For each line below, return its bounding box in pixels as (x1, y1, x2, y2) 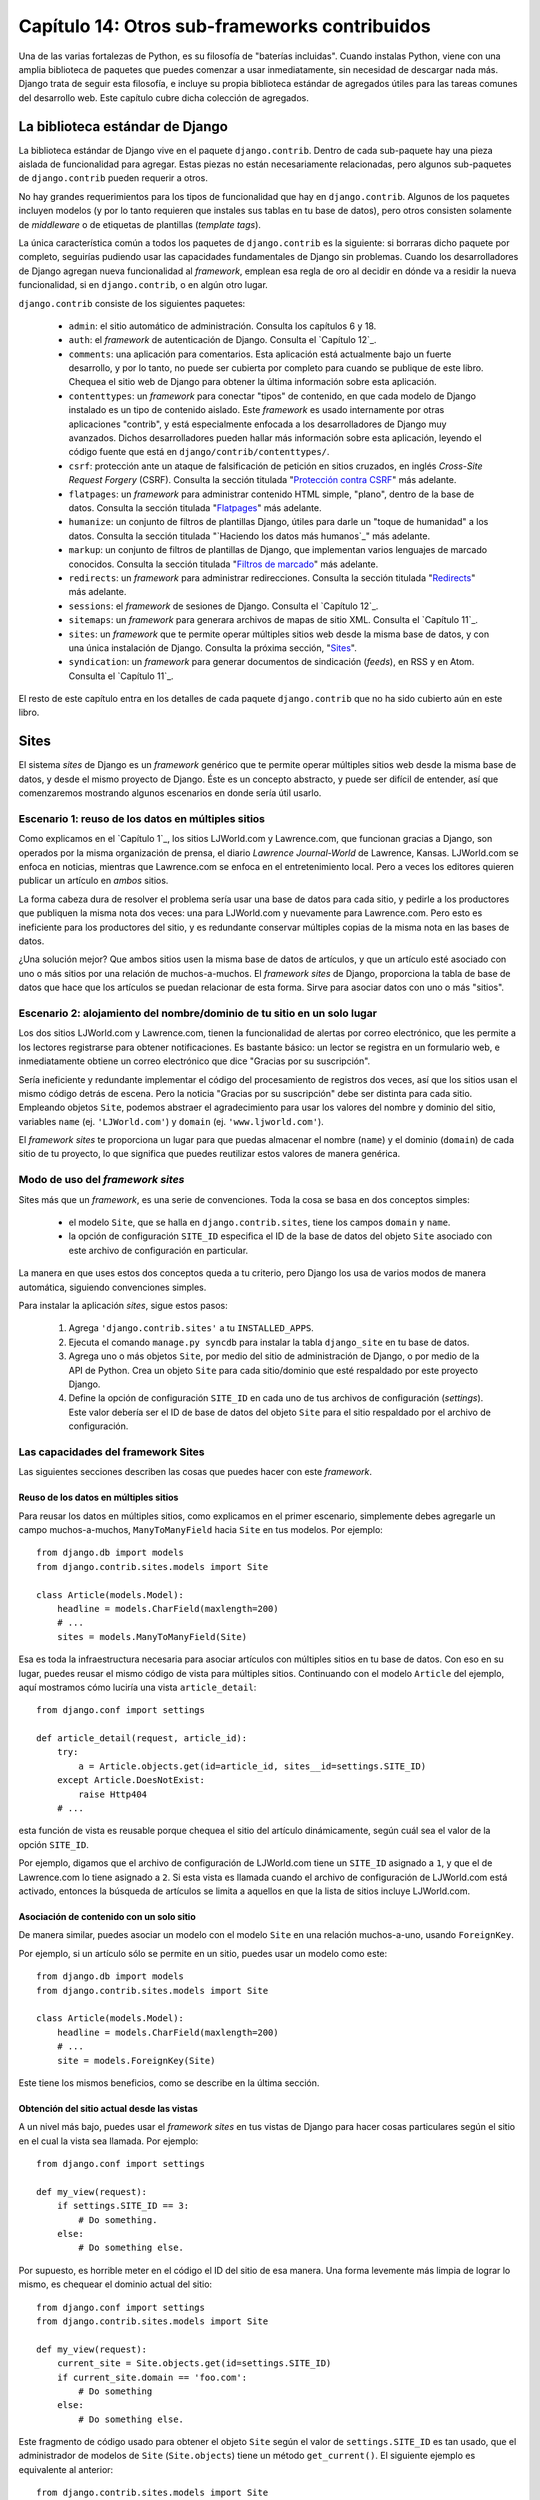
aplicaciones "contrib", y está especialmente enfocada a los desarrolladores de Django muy (68, 418, 447, 430)
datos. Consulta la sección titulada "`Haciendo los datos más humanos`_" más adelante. (68, 530, 430, 542)
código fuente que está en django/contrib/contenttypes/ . (68, 446, 330, 458)
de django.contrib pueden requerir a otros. (18, 172, 209, 184)
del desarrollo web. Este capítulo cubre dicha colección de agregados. (18, 91, 309, 104)
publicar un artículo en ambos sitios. (18, 875, 169, 887)
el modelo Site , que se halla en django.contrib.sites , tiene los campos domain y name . (68, 1216, 451, 1228)
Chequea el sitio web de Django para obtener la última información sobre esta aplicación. (68, 376, 437, 388)
